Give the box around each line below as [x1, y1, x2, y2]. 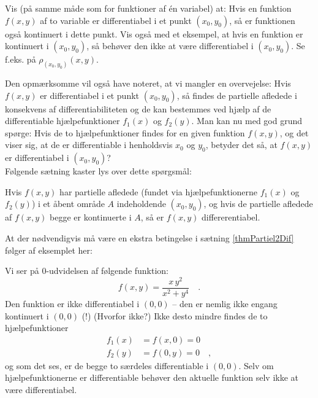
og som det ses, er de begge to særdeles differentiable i [5, 359, 209, 372]
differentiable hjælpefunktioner [5, 114, 120, 127]
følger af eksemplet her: [5, 243, 93, 256]
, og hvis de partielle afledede [203, 197, 313, 210]
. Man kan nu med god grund [191, 114, 303, 127]
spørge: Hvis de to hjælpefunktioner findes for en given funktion [5, 126, 245, 139]
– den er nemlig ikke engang [172, 297, 278, 310]
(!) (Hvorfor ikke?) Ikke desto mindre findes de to [81, 309, 268, 322]
